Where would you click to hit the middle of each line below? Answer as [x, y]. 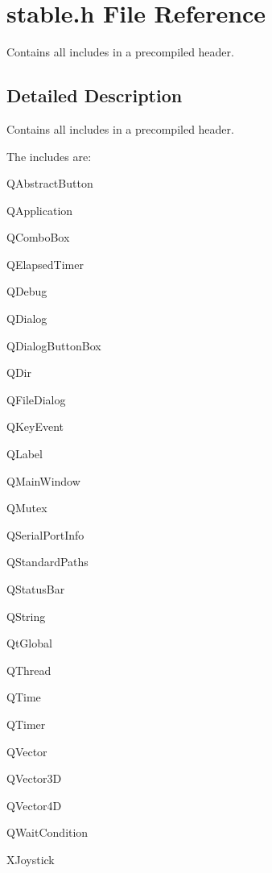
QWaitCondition [47, 832]
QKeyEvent [35, 426]
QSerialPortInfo [45, 534]
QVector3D [34, 778]
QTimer [26, 724]
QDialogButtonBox [54, 345]
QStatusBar [36, 589]
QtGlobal [29, 643]
